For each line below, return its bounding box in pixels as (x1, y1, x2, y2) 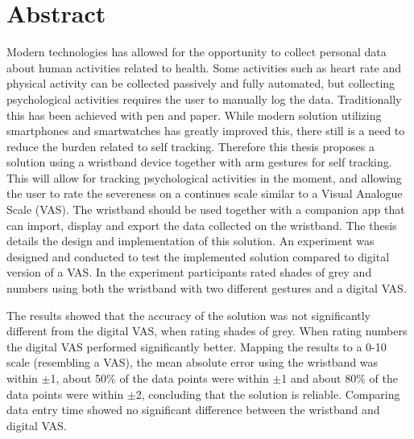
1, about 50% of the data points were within (50, 370, 269, 386)
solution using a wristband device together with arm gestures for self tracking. (6, 154, 392, 170)
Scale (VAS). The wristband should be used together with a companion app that (6, 201, 405, 218)
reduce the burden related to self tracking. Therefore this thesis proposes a (6, 137, 375, 154)
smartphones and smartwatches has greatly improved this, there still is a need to (6, 122, 405, 139)
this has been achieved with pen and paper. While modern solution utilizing (6, 106, 382, 123)
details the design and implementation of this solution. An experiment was (6, 232, 375, 249)
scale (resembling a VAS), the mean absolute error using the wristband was (6, 354, 379, 371)
